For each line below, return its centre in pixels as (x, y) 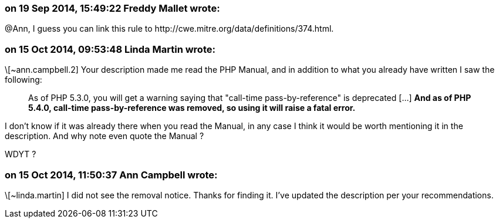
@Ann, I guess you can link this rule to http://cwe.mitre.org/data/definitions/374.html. (169, 29)
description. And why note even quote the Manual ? (104, 136)
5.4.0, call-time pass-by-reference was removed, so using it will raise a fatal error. (192, 108)
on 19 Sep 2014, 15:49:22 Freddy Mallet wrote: (112, 8)
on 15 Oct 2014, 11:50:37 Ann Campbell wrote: (111, 175)
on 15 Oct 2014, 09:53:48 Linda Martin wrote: (110, 49)
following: (23, 80)
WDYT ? (21, 154)
